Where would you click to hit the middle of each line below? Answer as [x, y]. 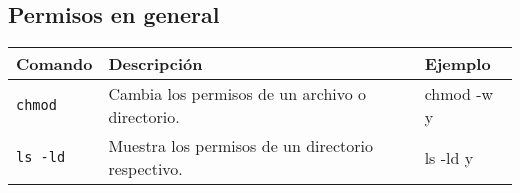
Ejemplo [457, 64]
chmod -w [459, 94]
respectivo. [145, 169]
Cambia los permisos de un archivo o [237, 94]
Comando [54, 64]
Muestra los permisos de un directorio [240, 146]
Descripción [155, 64]
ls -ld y [449, 157]
